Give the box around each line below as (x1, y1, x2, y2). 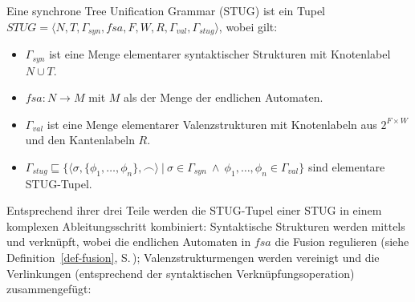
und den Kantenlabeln (25, 131, 135, 148)
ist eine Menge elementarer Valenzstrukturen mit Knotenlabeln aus (47, 115, 377, 132)
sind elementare (307, 158, 385, 175)
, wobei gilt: (218, 18, 278, 34)
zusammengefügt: (6, 280, 92, 297)
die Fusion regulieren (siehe (275, 233, 409, 250)
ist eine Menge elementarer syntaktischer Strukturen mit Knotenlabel (49, 46, 391, 62)
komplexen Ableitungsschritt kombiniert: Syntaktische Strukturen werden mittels (6, 217, 405, 234)
